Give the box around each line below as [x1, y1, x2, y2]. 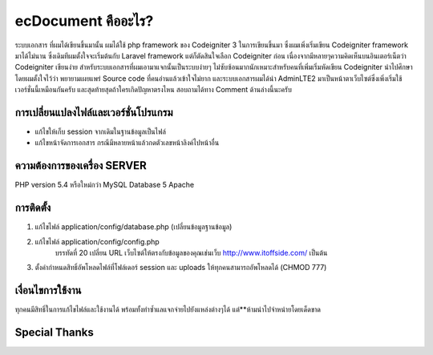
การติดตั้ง [14, 201, 51, 215]
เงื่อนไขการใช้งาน [14, 284, 82, 297]
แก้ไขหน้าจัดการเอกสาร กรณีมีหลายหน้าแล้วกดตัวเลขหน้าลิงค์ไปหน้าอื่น [34, 138, 220, 147]
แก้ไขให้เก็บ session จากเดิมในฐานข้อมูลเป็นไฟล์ [34, 127, 166, 136]
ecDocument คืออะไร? [14, 12, 154, 30]
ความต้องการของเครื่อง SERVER [14, 159, 148, 172]
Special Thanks [14, 325, 94, 340]
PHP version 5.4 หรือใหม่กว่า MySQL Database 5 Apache [14, 180, 195, 190]
